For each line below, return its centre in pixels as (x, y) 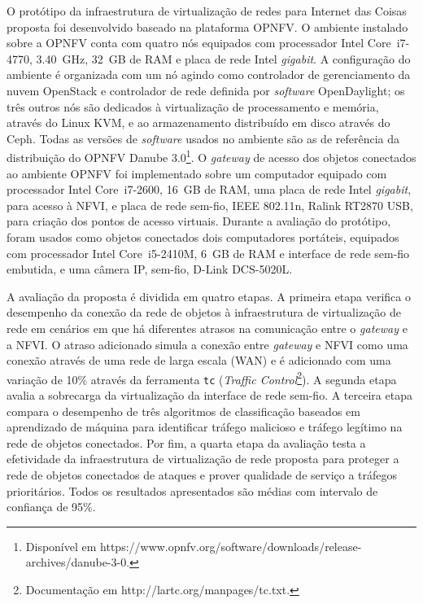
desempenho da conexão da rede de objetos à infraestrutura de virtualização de (204, 312)
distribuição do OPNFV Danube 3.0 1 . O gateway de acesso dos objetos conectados (211, 156)
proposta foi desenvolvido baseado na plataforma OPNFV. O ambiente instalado (207, 26)
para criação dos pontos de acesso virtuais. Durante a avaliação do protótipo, (199, 221)
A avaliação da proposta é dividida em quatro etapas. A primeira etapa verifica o (209, 296)
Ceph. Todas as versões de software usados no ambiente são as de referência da (203, 138)
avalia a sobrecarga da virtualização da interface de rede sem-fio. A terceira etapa (209, 395)
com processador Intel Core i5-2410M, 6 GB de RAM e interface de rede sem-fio (208, 253)
